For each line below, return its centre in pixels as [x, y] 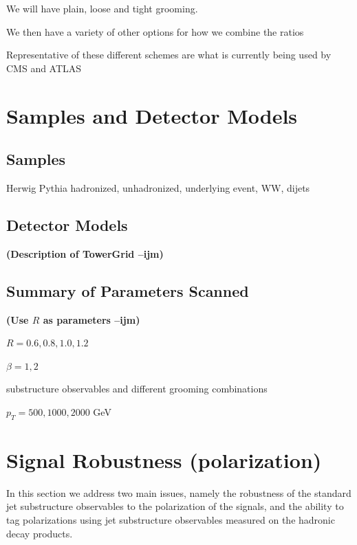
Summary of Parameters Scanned [128, 290]
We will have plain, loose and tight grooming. [102, 8]
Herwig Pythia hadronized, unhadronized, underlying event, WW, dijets [158, 187]
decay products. [40, 533]
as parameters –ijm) [91, 319]
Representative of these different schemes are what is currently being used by [169, 55]
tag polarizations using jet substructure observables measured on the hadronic [171, 520]
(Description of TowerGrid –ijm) [85, 253]
